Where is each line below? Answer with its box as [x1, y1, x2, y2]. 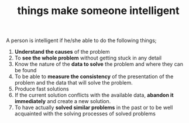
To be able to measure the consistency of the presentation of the [14, 73, 174, 80]
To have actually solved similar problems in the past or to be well [14, 104, 173, 111]
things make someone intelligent [17, 4, 180, 17]
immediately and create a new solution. [14, 98, 111, 105]
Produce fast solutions [14, 86, 69, 93]
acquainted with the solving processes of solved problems [14, 110, 156, 117]
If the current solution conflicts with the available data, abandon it [14, 92, 174, 99]
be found [14, 67, 37, 74]
